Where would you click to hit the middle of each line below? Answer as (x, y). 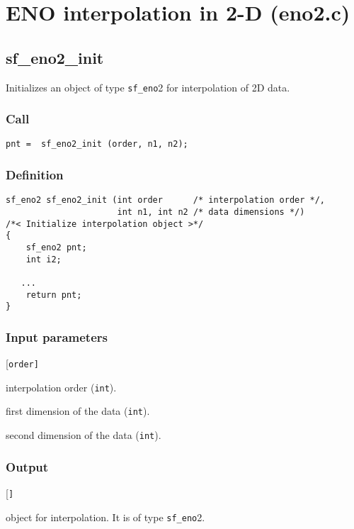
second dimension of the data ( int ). (84, 435)
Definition (35, 175)
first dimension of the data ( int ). (78, 411)
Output (27, 466)
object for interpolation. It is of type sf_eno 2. (105, 517)
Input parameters (57, 336)
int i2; (44, 259)
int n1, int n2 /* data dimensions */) (211, 212)
